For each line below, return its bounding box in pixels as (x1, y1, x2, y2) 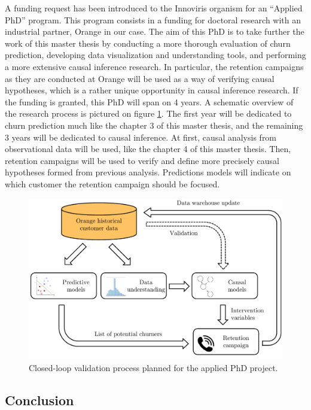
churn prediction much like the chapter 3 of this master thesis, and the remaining (5, 119, 303, 131)
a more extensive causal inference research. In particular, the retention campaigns (5, 60, 304, 72)
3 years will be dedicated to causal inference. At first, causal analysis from (5, 130, 277, 143)
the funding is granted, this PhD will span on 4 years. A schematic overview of (5, 95, 294, 108)
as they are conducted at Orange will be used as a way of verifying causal (5, 72, 275, 84)
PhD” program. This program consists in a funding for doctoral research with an (5, 13, 301, 26)
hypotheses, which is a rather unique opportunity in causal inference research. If (5, 84, 298, 96)
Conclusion (5, 390, 74, 409)
